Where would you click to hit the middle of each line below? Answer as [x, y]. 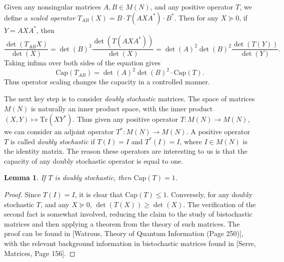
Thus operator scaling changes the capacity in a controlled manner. [107, 82]
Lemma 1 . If [25, 177]
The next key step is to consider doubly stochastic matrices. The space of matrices [129, 98]
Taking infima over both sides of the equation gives [82, 63]
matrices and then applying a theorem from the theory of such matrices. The [122, 223]
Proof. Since [22, 194]
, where [191, 141]
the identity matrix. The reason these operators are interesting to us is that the [126, 151]
